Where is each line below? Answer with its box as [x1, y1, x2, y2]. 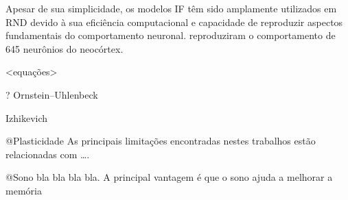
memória [5, 183, 42, 197]
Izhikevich [5, 110, 48, 125]
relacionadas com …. [5, 147, 90, 161]
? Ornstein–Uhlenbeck [5, 87, 98, 101]
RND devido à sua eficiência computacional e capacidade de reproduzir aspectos [5, 14, 343, 29]
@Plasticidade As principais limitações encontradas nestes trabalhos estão [5, 134, 316, 148]
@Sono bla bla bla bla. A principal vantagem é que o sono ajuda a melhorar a [5, 170, 333, 184]
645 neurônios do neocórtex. [5, 41, 124, 55]
